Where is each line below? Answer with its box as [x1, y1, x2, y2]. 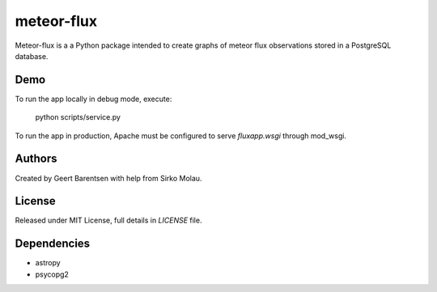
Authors [15, 152, 57, 166]
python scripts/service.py [35, 112, 121, 122]
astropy [35, 258, 61, 268]
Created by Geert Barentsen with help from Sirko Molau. [15, 173, 202, 183]
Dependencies [15, 237, 91, 251]
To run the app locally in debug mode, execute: [15, 94, 172, 104]
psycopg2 [35, 269, 69, 279]
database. [15, 51, 49, 61]
